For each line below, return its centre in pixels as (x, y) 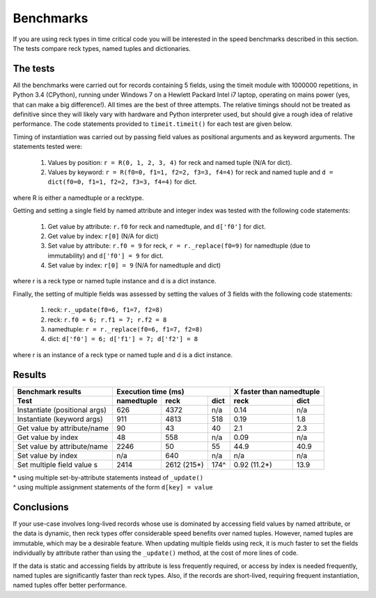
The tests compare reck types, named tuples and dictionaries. (102, 48)
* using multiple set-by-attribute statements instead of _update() (108, 478)
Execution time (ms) (150, 391)
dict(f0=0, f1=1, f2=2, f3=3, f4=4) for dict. (122, 182)
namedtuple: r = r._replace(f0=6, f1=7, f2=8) (125, 329)
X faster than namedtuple (277, 391)
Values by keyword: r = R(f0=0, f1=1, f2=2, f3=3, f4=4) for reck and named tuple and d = (190, 172)
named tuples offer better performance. (70, 585)
